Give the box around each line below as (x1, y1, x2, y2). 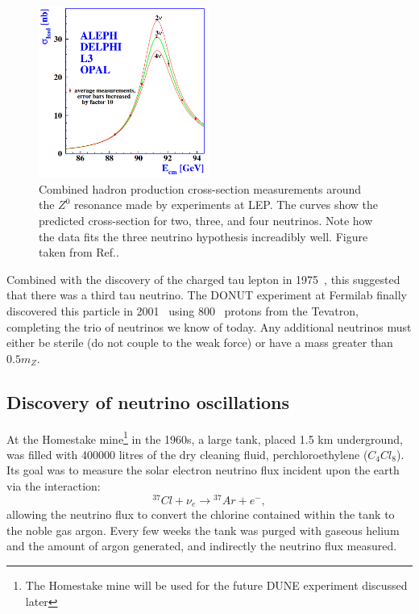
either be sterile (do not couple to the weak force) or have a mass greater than (6, 334, 393, 351)
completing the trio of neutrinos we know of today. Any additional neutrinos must (6, 318, 412, 335)
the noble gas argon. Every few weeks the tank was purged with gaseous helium (6, 521, 400, 538)
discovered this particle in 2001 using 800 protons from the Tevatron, (6, 303, 359, 319)
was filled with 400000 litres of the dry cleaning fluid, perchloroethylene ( (6, 445, 368, 462)
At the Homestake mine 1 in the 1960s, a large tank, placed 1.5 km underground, (6, 428, 403, 447)
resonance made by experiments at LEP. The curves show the (74, 196, 379, 213)
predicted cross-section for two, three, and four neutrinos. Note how (39, 212, 373, 229)
